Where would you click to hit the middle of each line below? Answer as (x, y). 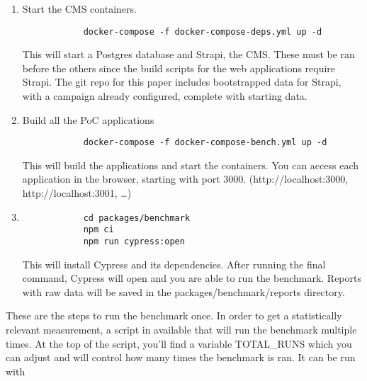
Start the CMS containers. (79, 8)
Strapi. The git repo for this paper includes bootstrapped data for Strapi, (182, 82)
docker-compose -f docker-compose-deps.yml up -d (203, 32)
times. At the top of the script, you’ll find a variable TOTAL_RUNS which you (179, 343)
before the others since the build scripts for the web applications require (179, 68)
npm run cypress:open (134, 241)
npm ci (98, 230)
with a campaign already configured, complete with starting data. (165, 96)
